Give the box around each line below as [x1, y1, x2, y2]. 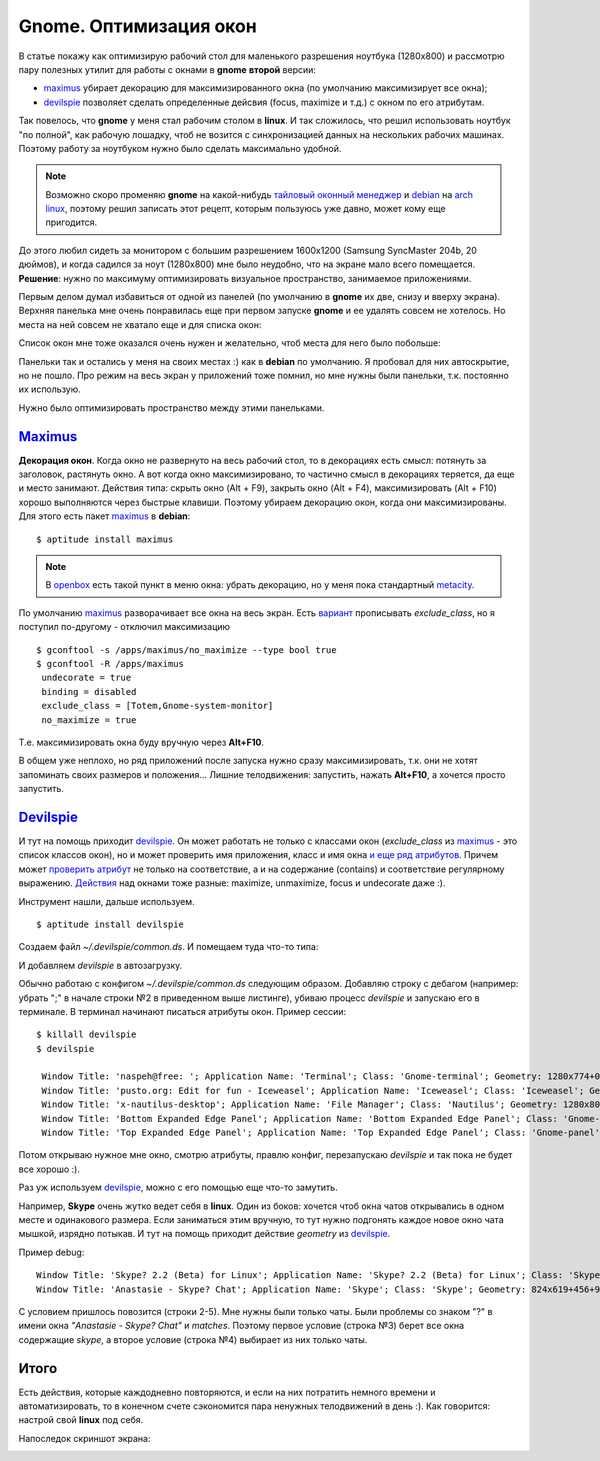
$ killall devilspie [36, 1029, 137, 1040]
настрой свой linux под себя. [18, 1414, 144, 1426]
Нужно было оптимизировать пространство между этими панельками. [18, 401, 325, 414]
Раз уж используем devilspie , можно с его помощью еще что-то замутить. [18, 1181, 339, 1194]
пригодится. [45, 216, 98, 229]
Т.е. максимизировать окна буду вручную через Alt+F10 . [18, 736, 265, 748]
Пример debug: [18, 1246, 85, 1258]
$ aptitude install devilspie [36, 918, 185, 930]
